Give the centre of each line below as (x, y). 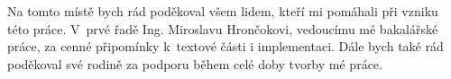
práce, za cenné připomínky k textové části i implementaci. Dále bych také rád (225, 46)
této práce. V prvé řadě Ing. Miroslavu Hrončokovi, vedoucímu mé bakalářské (223, 28)
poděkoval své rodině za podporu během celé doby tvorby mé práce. (195, 63)
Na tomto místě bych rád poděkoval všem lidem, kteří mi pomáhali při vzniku (223, 11)
